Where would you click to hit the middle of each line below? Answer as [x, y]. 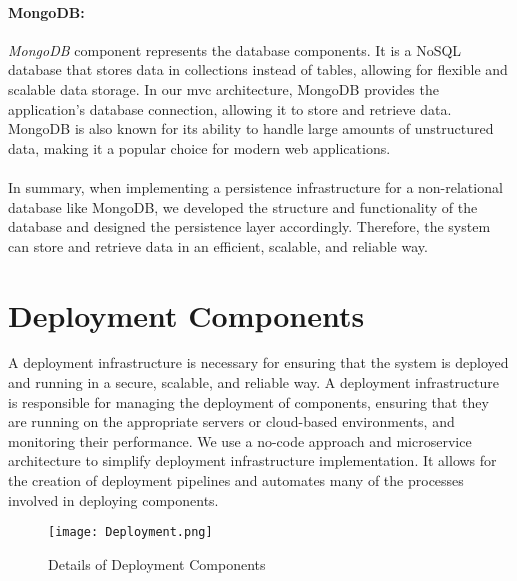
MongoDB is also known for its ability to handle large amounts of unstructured [251, 128]
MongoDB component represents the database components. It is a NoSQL [235, 49]
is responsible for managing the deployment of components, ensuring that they [248, 401]
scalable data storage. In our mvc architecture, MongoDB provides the [223, 88]
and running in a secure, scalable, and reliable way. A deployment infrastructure [253, 382]
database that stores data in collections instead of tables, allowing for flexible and [258, 69]
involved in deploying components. [113, 499]
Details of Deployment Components [157, 563]
